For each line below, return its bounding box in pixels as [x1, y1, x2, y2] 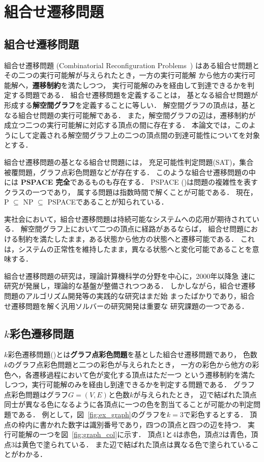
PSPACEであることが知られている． [47, 196, 168, 207]
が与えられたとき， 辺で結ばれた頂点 [133, 389, 257, 399]
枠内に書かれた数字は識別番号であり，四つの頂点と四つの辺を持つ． [18, 419, 246, 429]
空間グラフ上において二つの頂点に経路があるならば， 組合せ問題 [27, 223, 244, 234]
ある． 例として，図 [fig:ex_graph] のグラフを [18, 409, 167, 419]
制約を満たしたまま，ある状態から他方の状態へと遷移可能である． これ [18, 234, 255, 244]
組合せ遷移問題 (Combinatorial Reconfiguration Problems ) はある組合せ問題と [4, 60, 259, 70]
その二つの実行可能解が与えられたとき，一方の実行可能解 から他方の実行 [4, 70, 249, 80]
